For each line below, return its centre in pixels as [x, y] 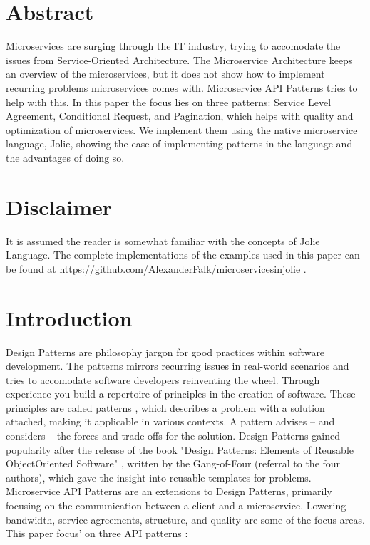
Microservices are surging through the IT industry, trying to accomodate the [173, 46]
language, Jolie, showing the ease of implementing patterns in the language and [179, 144]
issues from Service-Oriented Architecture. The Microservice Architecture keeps [179, 59]
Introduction [69, 317]
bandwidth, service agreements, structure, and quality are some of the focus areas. [185, 519]
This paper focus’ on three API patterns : [97, 533]
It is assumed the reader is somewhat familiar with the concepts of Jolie [163, 240]
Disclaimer [59, 206]
